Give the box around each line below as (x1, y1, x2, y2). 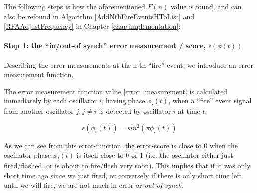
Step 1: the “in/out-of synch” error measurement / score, (4, 40, 206, 51)
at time (178, 106, 200, 116)
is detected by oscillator (99, 106, 171, 116)
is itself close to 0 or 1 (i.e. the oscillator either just (76, 150, 233, 160)
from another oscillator (4, 106, 74, 116)
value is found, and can (170, 1, 242, 11)
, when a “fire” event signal (168, 96, 252, 106)
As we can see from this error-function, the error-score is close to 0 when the (4, 140, 238, 150)
